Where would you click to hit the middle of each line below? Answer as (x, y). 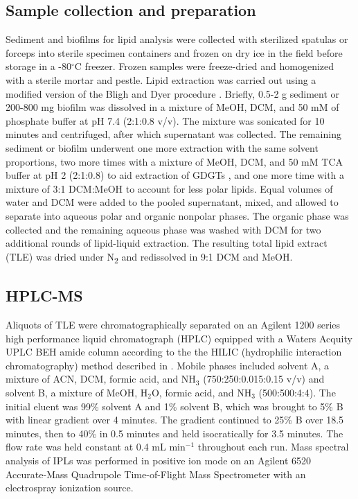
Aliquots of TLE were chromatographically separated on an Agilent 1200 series (173, 325)
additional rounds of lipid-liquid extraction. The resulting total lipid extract (167, 243)
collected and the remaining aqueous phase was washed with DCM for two (163, 229)
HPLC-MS (44, 296)
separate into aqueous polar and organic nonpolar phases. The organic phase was (177, 215)
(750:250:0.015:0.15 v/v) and (264, 379)
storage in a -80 (38, 66)
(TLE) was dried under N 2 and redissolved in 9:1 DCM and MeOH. (149, 257)
